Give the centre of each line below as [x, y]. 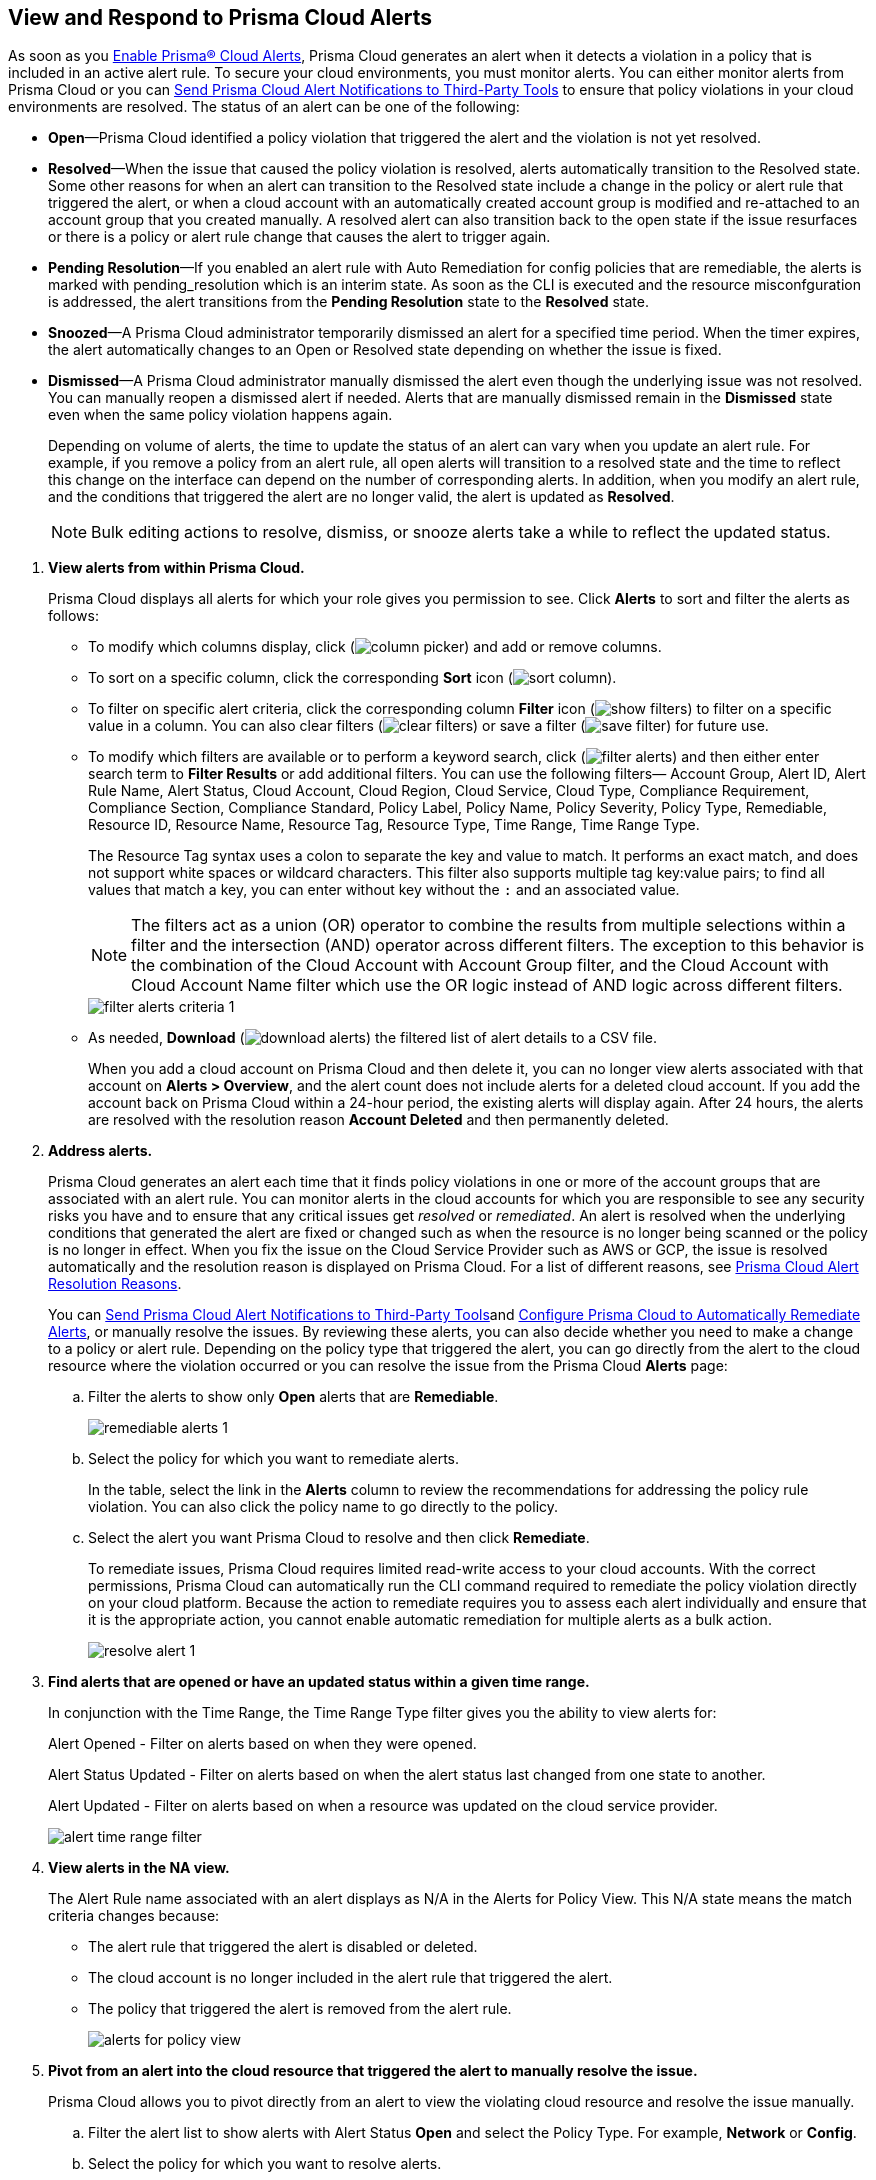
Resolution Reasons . [115, 1284]
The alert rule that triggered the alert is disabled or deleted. [283, 1947]
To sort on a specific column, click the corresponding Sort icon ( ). [352, 678]
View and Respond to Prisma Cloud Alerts [220, 17]
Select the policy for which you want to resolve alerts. [265, 2164]
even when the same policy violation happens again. [220, 415]
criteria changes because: [134, 1916]
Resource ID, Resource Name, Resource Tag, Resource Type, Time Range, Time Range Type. [394, 825]
